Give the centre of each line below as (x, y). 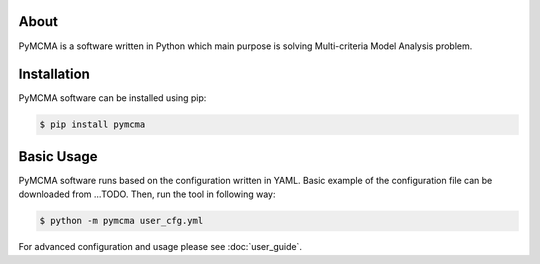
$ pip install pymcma (92, 124)
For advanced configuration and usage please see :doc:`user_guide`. (160, 247)
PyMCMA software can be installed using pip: (112, 98)
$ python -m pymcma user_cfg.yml (121, 221)
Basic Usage (58, 156)
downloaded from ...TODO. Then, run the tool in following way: (147, 194)
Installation (54, 74)
